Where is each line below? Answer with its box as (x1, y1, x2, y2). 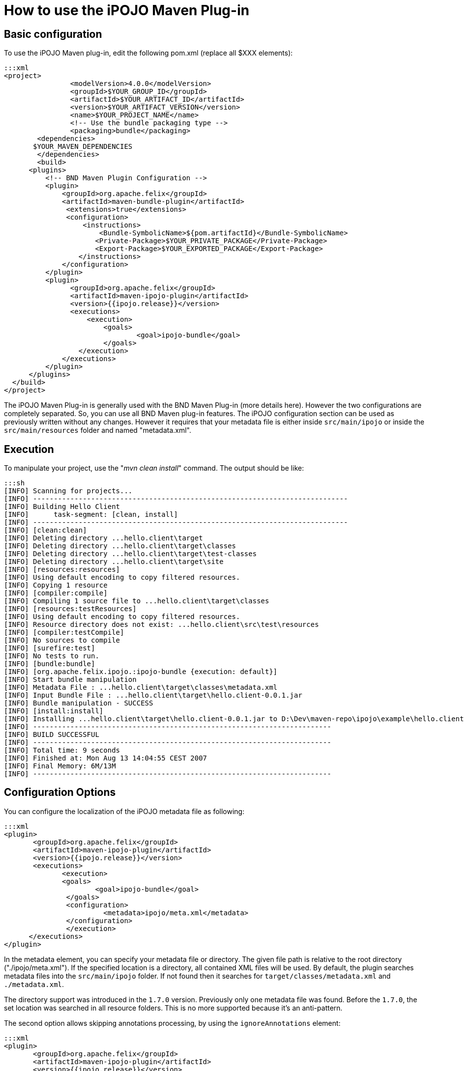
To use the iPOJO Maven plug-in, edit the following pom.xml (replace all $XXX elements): (4, 49, 293, 57)
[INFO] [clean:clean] (4, 526, 87, 535)
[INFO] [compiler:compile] (4, 589, 108, 597)
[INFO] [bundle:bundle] (4, 660, 95, 668)
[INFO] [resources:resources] (4, 565, 120, 574)
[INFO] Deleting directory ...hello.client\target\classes (4, 542, 236, 550)
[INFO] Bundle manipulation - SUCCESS (4, 699, 153, 707)
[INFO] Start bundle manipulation (4, 676, 137, 684)
